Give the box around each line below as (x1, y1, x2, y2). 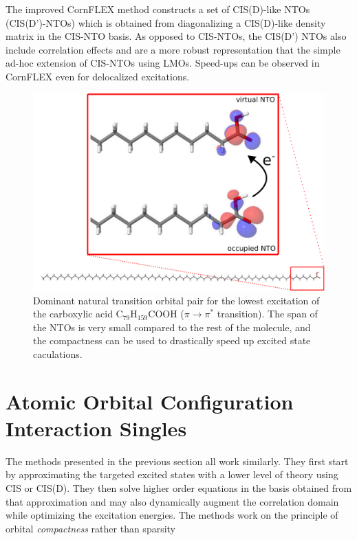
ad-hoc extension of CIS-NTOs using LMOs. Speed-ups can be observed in (6, 56, 320, 70)
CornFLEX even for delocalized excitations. (6, 69, 190, 83)
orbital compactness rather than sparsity (6, 521, 176, 535)
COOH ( (148, 306, 184, 321)
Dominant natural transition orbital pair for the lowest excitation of (33, 293, 320, 307)
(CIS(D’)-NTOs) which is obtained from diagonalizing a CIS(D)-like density (6, 15, 326, 30)
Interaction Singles (6, 414, 187, 442)
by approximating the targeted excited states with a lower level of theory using (6, 467, 338, 482)
